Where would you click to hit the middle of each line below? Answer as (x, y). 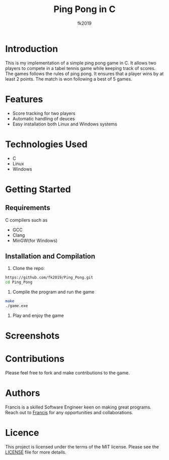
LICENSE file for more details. (36, 452)
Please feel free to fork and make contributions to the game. (67, 373)
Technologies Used (47, 144)
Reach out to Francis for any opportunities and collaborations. (69, 412)
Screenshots (32, 336)
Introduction (32, 49)
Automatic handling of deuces (44, 118)
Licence (22, 433)
